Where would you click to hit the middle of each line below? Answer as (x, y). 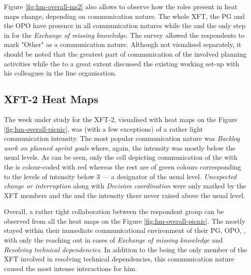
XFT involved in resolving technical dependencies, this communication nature (119, 259)
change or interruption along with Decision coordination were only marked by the (125, 186)
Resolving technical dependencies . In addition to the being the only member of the (125, 249)
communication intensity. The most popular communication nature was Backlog (122, 138)
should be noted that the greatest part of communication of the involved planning (125, 53)
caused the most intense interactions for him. (71, 268)
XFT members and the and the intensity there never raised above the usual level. (125, 195)
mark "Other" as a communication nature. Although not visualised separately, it (123, 44)
